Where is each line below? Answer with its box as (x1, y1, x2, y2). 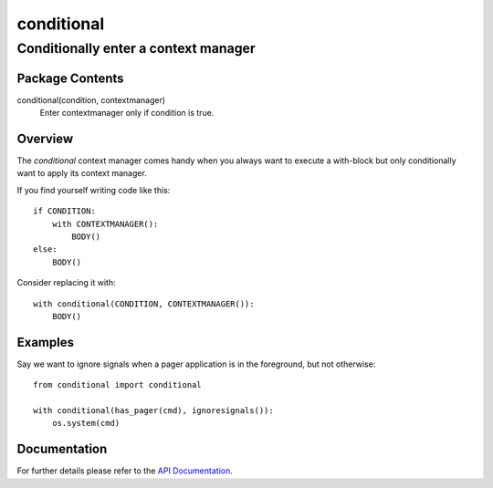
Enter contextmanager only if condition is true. (39, 108, 215, 119)
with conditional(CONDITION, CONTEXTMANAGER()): (33, 298, 255, 309)
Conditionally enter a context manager (16, 40, 256, 57)
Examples (16, 334, 75, 350)
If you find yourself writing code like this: (16, 184, 171, 195)
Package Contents (16, 70, 124, 86)
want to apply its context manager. (16, 168, 148, 179)
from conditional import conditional (33, 379, 203, 390)
